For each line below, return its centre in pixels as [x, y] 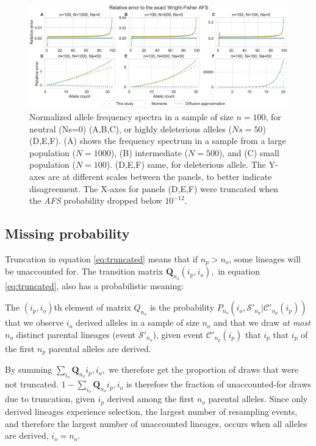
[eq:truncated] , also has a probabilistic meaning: [95, 285]
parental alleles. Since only [258, 399]
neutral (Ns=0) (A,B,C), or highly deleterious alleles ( [131, 128]
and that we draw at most [262, 322]
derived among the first [151, 399]
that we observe [34, 322]
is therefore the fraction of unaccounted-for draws [218, 384]
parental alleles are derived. [100, 348]
